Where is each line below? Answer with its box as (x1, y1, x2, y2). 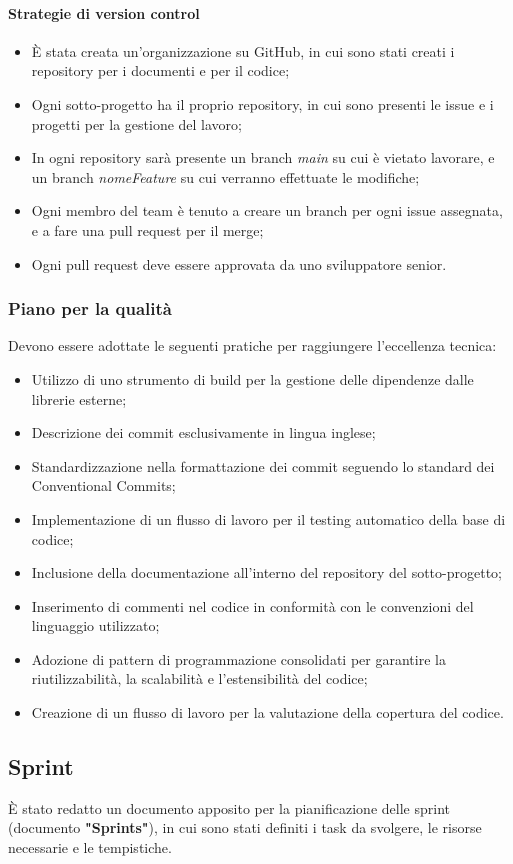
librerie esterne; (31, 388, 127, 409)
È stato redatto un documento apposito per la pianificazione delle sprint (8, 797, 450, 818)
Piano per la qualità (8, 296, 173, 321)
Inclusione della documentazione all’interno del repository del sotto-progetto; (31, 562, 502, 583)
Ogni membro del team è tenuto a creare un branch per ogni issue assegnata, (31, 200, 503, 221)
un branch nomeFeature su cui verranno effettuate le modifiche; (31, 166, 420, 187)
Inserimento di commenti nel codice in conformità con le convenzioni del (31, 595, 474, 616)
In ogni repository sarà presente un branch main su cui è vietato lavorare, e (31, 147, 495, 168)
